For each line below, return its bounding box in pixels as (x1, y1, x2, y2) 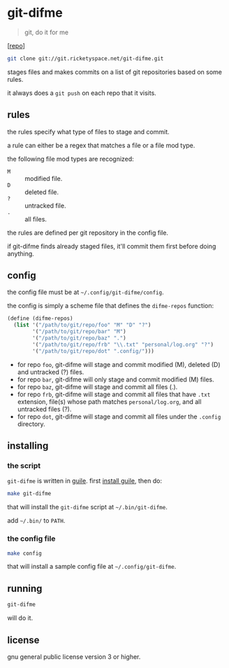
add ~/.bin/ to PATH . (7, 516, 66, 525)
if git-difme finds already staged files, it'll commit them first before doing (7, 242, 216, 250)
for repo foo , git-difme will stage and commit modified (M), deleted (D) (17, 360, 221, 368)
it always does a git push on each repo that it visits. (7, 89, 157, 97)
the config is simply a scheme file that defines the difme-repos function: (7, 302, 214, 310)
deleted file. (24, 187, 59, 196)
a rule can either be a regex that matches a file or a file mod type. (7, 141, 195, 150)
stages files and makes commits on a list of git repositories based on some (7, 68, 222, 76)
